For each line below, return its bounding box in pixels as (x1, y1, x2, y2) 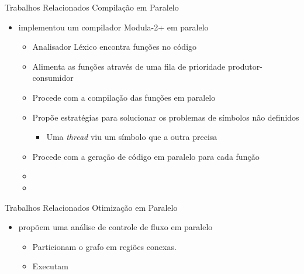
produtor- (227, 60, 262, 72)
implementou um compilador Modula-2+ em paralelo (18, 20, 209, 33)
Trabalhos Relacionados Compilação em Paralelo (5, 1, 179, 13)
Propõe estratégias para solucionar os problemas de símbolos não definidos (32, 111, 299, 123)
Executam (32, 260, 68, 272)
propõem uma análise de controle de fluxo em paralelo (18, 221, 213, 233)
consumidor (32, 71, 74, 84)
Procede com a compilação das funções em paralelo (32, 91, 216, 103)
